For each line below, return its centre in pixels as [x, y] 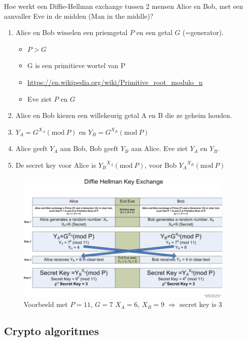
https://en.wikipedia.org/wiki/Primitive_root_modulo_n [115, 82]
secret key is [198, 304]
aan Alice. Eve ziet [159, 148]
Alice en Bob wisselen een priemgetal [71, 32]
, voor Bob [161, 165]
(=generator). [203, 32]
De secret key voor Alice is [56, 165]
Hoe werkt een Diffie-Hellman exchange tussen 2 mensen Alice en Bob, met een [124, 6]
